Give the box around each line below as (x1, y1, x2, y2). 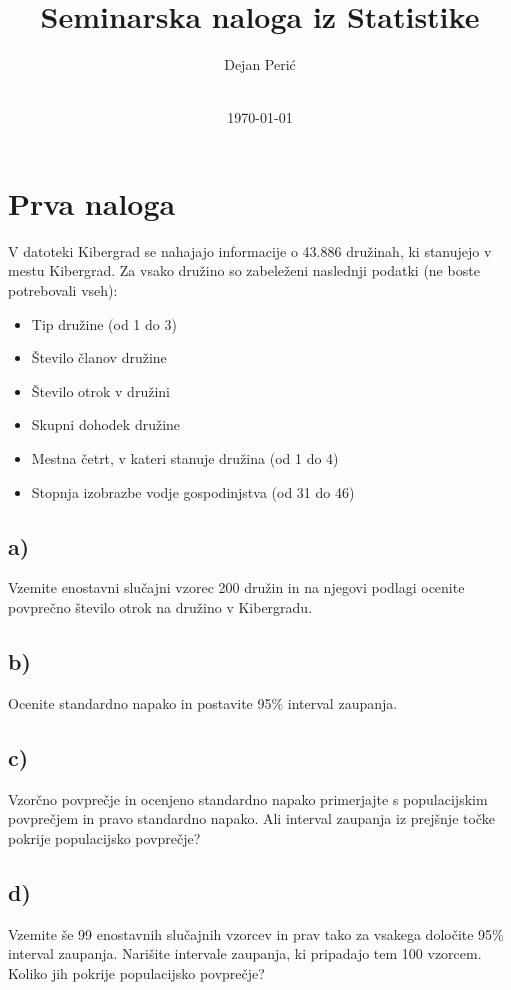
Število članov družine (31, 347, 167, 368)
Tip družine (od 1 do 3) (31, 313, 177, 334)
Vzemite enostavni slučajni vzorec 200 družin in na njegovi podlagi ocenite (8, 577, 465, 598)
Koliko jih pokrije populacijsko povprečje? (8, 962, 265, 983)
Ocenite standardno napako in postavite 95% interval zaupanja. (8, 692, 398, 713)
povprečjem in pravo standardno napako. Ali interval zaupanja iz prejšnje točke (8, 808, 495, 829)
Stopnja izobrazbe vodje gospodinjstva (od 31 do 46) (31, 481, 355, 502)
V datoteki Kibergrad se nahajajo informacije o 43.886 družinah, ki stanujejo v (8, 240, 492, 261)
